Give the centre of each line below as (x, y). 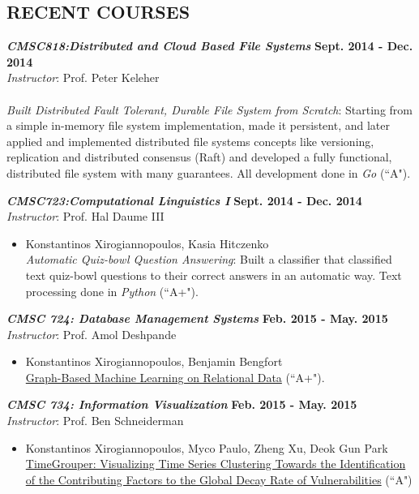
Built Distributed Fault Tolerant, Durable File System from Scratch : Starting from (209, 109)
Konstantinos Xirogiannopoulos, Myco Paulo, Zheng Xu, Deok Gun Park (207, 447)
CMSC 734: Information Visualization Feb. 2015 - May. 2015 (182, 404)
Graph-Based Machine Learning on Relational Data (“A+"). (175, 377)
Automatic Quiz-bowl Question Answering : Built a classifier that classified (209, 259)
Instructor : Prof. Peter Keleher (83, 77)
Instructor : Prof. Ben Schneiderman (95, 421)
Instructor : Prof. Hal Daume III (86, 216)
